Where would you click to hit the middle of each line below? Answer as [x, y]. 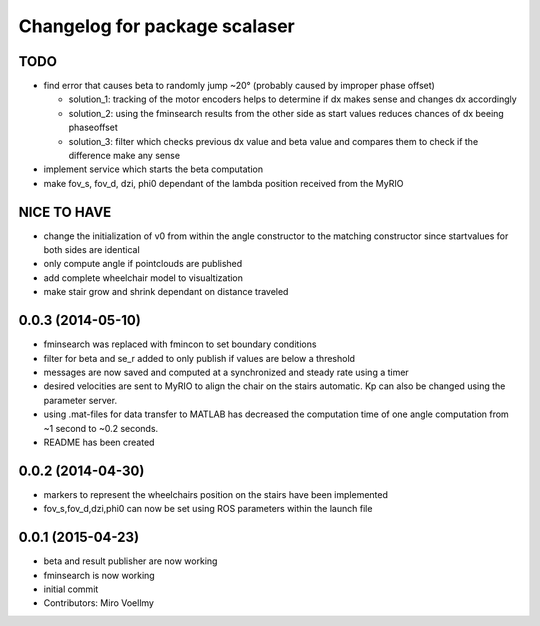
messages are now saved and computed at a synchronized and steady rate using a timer [226, 372]
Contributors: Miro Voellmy [99, 603]
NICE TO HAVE [65, 211]
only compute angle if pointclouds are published [143, 264]
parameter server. [80, 400]
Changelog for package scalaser [156, 26]
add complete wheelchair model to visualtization [143, 277]
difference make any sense [124, 156]
